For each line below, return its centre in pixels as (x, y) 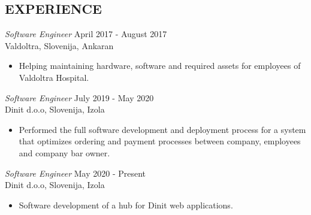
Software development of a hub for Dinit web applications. (126, 205)
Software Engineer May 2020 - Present (76, 173)
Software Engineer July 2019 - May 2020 (79, 97)
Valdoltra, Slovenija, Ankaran (59, 45)
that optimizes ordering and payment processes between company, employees (160, 141)
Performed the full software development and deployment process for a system (162, 129)
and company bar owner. (64, 152)
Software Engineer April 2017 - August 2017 (86, 34)
